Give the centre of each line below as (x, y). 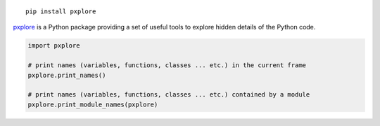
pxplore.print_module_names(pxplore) (93, 104)
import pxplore (54, 46)
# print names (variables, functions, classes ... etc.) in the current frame (167, 65)
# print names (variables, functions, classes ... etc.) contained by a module (169, 95)
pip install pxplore (61, 12)
